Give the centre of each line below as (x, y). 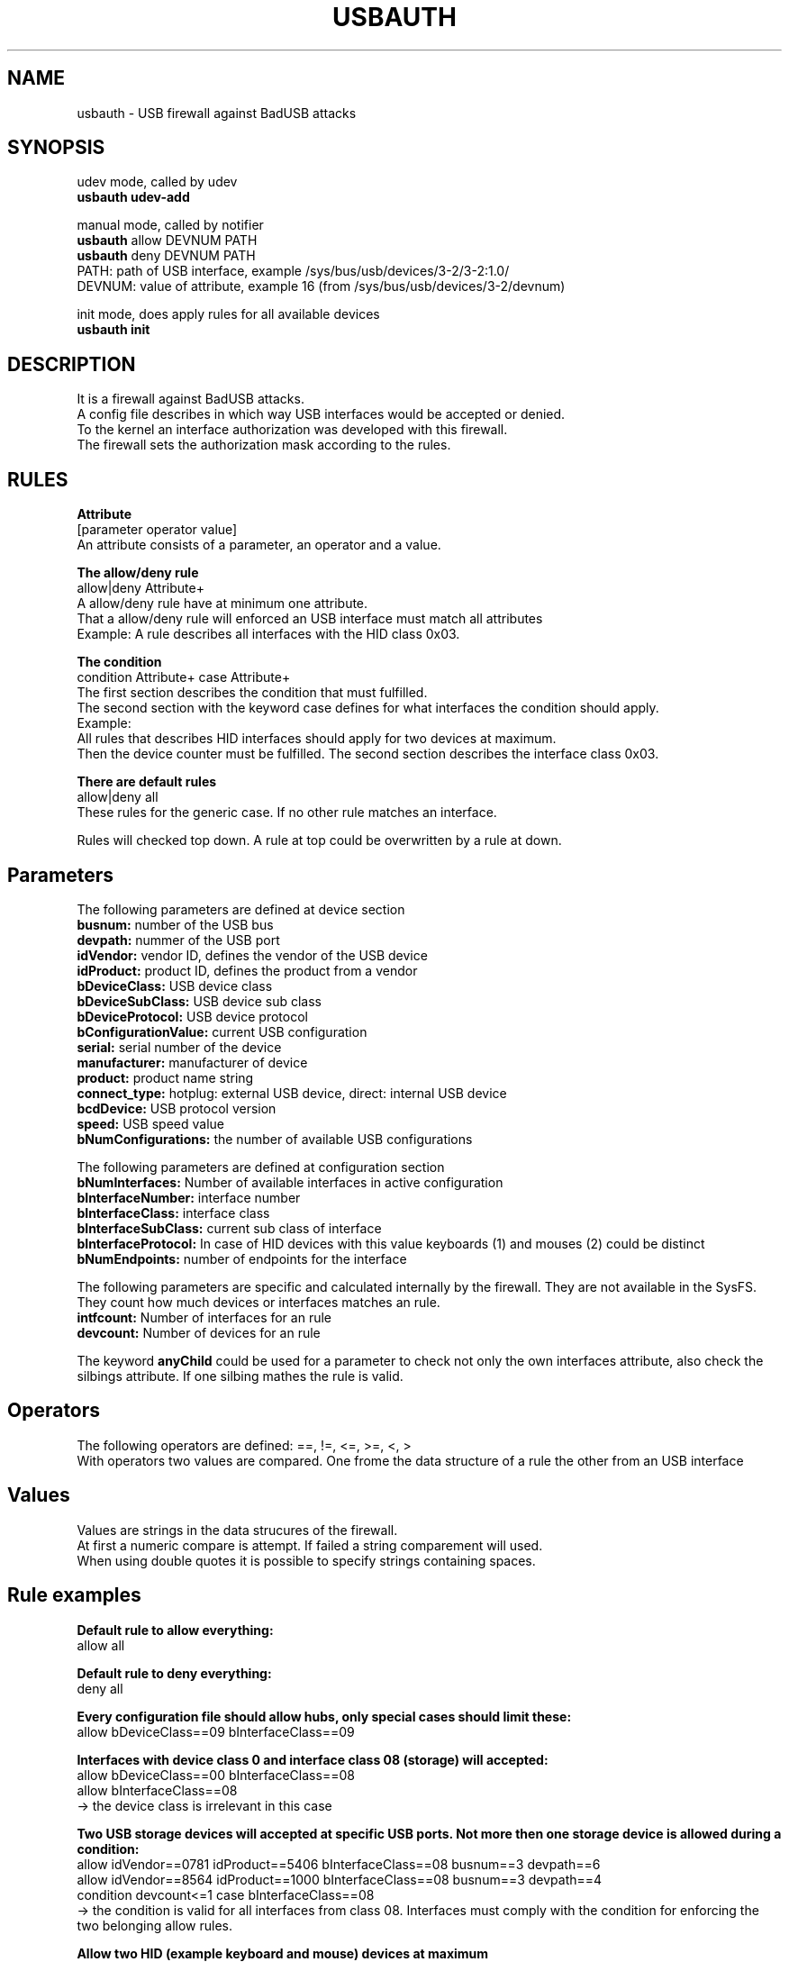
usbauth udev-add (133, 197)
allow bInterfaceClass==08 (157, 1790)
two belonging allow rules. (154, 1925)
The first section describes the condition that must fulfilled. (252, 693)
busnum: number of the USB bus (175, 924)
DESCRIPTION (72, 364)
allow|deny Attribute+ (141, 588)
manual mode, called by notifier (170, 225)
